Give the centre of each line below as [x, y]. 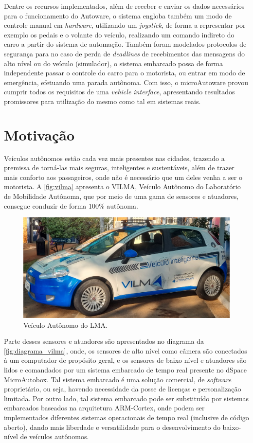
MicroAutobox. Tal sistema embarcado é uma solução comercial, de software [118, 379]
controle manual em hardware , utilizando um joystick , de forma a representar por [125, 25]
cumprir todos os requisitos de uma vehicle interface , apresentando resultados [119, 92]
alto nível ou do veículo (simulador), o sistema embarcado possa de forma [114, 63]
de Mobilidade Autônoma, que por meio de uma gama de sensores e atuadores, [121, 196]
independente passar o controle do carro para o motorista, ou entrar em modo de [125, 73]
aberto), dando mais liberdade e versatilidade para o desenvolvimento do [112, 427]
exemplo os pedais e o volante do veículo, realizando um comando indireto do [119, 34]
